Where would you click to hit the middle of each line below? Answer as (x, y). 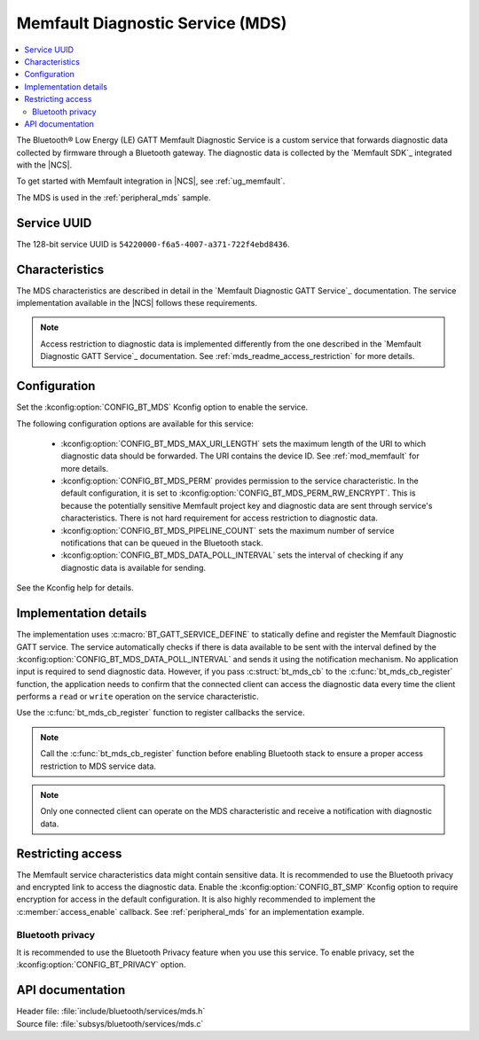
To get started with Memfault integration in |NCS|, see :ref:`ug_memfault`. (151, 181)
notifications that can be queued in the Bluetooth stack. (162, 543)
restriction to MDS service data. (98, 766)
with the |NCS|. (44, 165)
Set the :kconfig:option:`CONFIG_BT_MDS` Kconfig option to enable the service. (162, 407)
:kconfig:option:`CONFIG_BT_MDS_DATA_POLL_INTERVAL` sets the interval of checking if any (232, 555)
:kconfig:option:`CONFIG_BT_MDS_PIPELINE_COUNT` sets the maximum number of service (228, 530)
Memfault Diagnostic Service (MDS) (152, 23)
